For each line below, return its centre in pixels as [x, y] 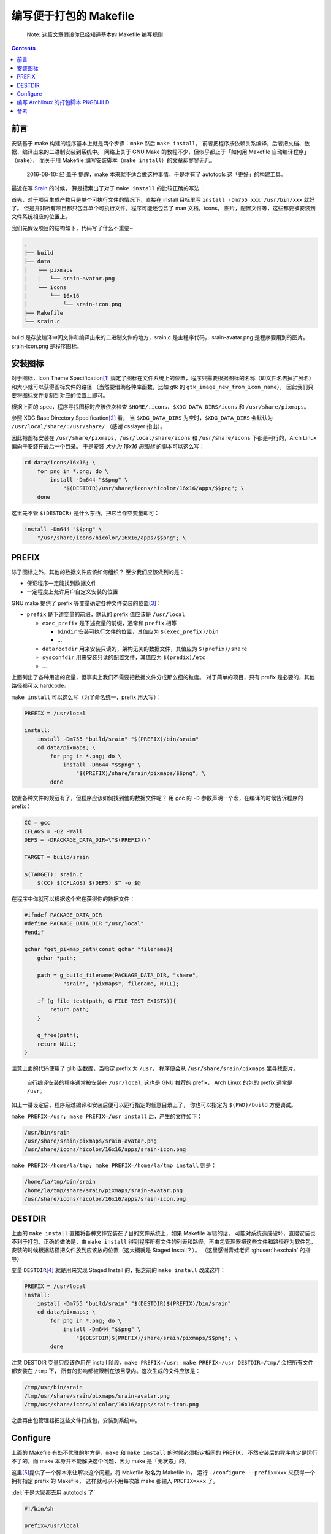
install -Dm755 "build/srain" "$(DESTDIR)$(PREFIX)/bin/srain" [134, 1304]
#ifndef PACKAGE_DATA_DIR [63, 915]
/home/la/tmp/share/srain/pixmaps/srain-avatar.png [104, 1190]
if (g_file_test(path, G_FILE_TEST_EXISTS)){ [107, 1001]
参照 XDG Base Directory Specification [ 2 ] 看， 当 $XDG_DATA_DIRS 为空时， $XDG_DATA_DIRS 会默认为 [142, 418]
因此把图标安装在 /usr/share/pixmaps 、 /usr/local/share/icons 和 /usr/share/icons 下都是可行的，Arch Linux [164, 437]
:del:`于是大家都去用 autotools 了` [53, 1492]
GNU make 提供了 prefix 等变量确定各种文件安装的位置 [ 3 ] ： [86, 603]
